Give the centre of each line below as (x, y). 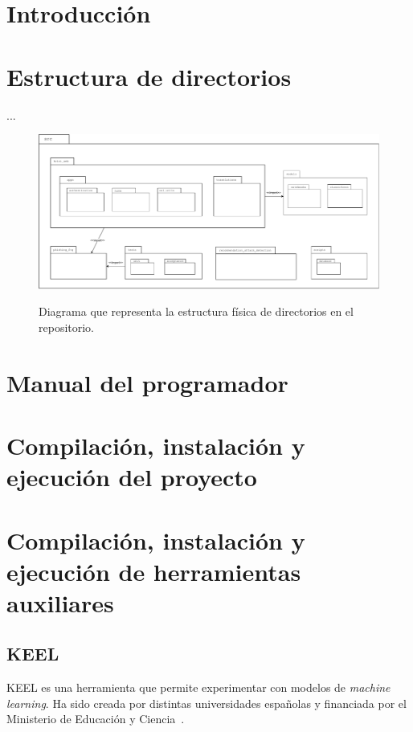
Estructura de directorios (149, 76)
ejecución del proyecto (132, 477)
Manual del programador (147, 382)
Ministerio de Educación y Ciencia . (96, 719)
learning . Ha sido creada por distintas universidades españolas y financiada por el (206, 703)
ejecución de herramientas (154, 571)
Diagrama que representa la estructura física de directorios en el (196, 311)
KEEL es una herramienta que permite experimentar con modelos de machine (198, 687)
